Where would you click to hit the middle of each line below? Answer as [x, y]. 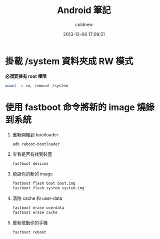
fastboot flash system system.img [48, 188]
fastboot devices [30, 164]
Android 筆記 [84, 10]
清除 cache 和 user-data [37, 198]
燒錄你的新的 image [32, 174]
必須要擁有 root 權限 [26, 76]
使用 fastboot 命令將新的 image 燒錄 [80, 107]
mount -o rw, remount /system [37, 86]
